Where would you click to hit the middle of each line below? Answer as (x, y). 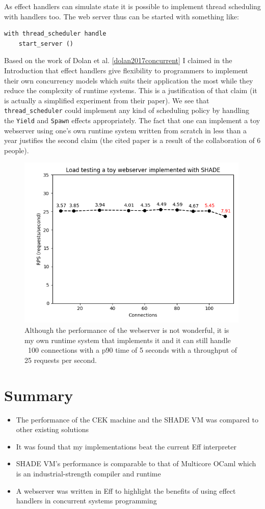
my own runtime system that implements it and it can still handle (128, 340)
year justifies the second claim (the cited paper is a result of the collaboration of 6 (132, 140)
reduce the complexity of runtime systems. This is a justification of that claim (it (131, 90)
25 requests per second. (61, 360)
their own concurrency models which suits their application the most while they (129, 80)
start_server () (46, 44)
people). (17, 150)
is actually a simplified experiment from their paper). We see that (107, 100)
